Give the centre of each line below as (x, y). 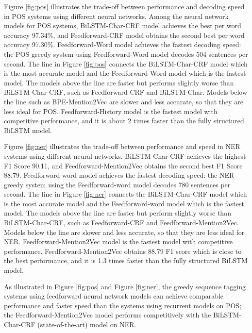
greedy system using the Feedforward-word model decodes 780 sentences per (117, 184)
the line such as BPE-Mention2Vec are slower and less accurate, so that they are (124, 101)
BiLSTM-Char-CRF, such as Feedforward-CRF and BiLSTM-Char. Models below (126, 92)
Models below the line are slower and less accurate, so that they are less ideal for (124, 232)
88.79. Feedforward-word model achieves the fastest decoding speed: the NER (119, 175)
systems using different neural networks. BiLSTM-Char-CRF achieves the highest (125, 156)
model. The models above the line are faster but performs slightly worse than (119, 82)
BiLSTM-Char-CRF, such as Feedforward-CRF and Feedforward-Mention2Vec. (121, 223)
